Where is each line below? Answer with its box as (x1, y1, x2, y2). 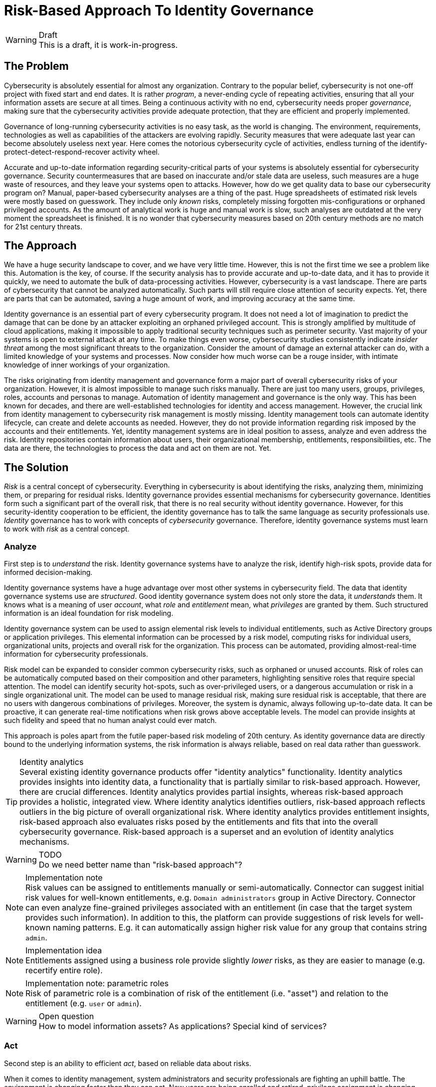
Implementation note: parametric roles (25, 978, 169, 989)
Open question (38, 1011, 94, 1022)
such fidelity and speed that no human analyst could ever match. (4, 716, 217, 725)
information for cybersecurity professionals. (4, 650, 148, 659)
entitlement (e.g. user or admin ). (25, 998, 142, 1009)
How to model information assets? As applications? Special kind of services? (38, 1021, 327, 1032)
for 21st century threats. (4, 222, 83, 231)
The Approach (4, 239, 77, 252)
